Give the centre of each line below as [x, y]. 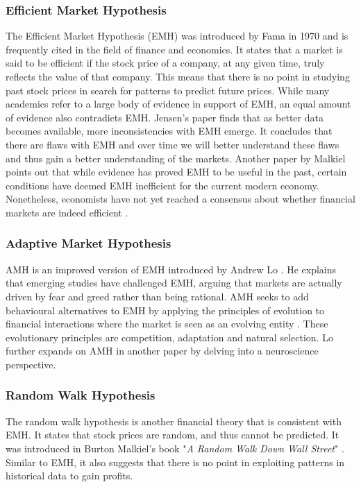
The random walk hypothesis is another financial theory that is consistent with [174, 421]
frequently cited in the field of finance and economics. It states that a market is [174, 49]
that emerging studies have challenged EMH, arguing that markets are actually [174, 283]
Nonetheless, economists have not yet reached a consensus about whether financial [180, 199]
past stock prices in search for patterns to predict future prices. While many [168, 90]
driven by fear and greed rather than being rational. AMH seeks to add [157, 296]
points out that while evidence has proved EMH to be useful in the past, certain [176, 172]
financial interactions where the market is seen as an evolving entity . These [167, 324]
